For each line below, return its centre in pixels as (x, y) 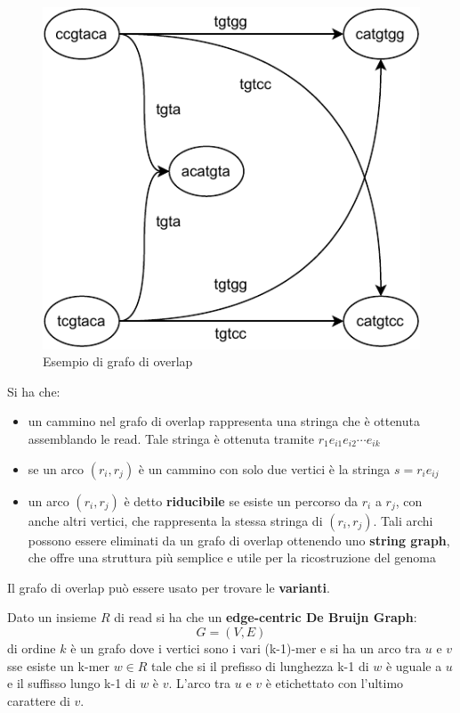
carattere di (39, 700)
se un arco (56, 468)
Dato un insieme (52, 617)
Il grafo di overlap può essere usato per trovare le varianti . (169, 587)
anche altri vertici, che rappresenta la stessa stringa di (175, 520)
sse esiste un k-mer (59, 665)
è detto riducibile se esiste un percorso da (241, 500)
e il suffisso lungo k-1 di (72, 683)
